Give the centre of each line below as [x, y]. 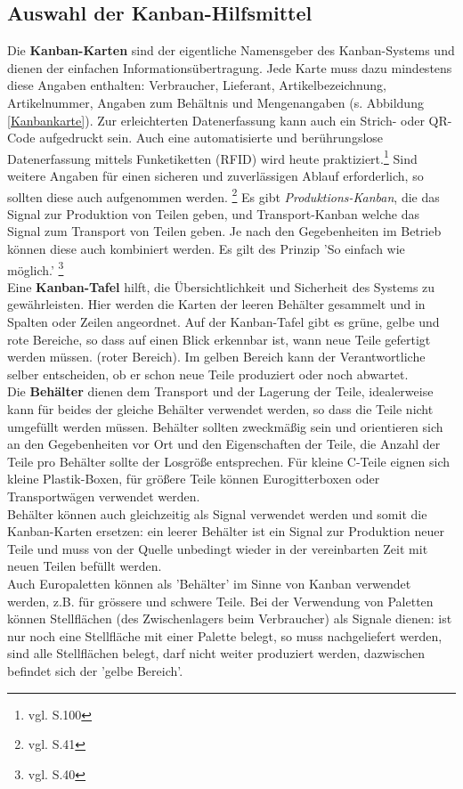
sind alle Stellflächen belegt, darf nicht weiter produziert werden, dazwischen [216, 653]
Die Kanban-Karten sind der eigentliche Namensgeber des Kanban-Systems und [231, 50]
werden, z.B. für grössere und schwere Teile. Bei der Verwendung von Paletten [220, 601]
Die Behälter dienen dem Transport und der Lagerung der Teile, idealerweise [220, 391]
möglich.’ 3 [36, 268]
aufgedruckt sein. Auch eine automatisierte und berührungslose [211, 138]
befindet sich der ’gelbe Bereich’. [95, 670]
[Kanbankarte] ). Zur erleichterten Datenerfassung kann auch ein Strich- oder [216, 120]
